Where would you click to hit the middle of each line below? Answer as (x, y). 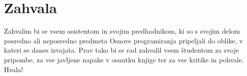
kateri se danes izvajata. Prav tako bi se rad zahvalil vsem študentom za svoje (122, 50)
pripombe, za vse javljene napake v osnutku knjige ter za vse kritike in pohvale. (124, 59)
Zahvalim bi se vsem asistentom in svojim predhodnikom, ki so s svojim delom (122, 31)
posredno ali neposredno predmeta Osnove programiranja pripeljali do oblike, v (123, 40)
